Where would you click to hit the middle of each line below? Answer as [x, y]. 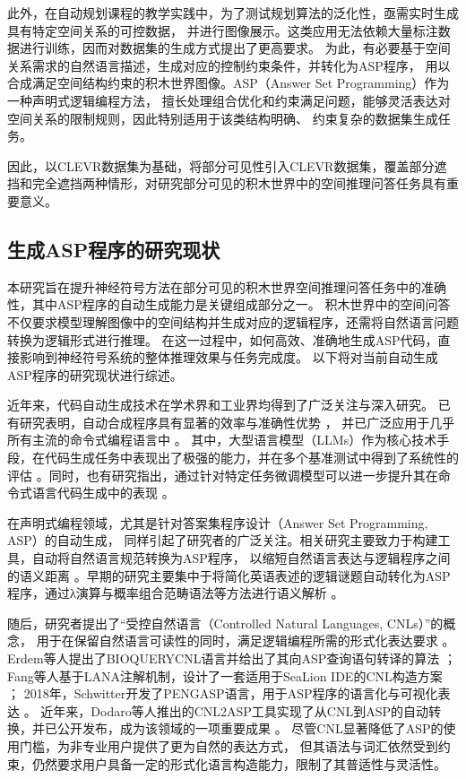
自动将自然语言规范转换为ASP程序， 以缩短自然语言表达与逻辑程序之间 [241, 558]
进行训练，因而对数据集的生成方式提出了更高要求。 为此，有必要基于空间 [235, 48]
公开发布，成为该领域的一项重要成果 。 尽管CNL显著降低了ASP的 [250, 728]
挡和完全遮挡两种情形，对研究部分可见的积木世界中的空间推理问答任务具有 [227, 183]
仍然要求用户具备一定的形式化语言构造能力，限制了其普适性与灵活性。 [239, 763]
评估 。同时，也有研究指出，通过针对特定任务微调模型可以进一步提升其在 [223, 475]
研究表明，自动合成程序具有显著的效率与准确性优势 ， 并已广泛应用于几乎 [237, 422]
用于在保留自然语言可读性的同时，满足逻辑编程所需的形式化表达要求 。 [246, 641]
